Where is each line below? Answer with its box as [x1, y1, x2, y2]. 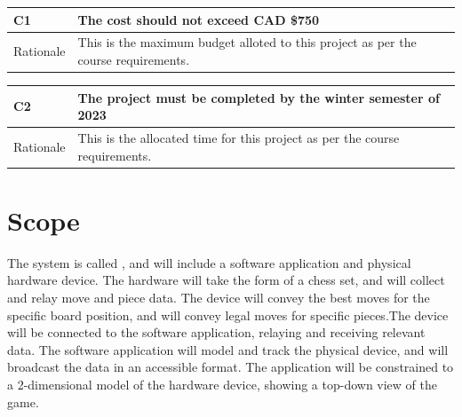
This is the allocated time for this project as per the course [77, 128, 400, 146]
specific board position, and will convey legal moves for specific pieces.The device [7, 305, 449, 324]
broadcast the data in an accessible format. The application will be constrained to [7, 358, 454, 376]
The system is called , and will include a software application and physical [7, 253, 411, 271]
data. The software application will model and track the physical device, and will [7, 340, 449, 358]
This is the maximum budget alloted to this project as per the [77, 33, 417, 51]
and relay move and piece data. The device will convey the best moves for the [7, 287, 430, 306]
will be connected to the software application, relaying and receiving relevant [7, 323, 426, 342]
